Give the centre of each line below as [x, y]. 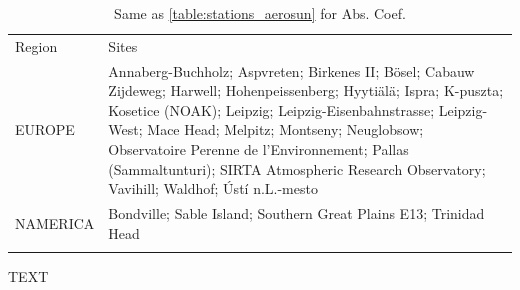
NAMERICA [55, 222]
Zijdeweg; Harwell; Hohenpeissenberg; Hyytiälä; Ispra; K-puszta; [306, 90]
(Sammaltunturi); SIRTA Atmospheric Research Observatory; [297, 168]
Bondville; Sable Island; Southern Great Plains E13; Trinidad [296, 213]
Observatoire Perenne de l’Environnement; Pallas [258, 149]
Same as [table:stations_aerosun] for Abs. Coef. [260, 13]
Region [36, 45]
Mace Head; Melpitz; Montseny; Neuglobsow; [285, 129]
